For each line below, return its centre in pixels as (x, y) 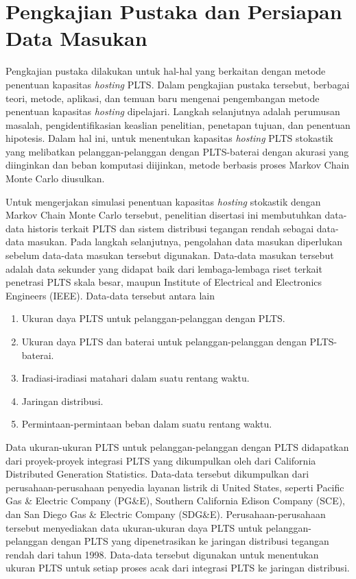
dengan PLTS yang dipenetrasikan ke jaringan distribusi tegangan (190, 541)
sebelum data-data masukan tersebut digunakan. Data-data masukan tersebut (170, 255)
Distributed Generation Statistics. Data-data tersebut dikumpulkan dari (157, 474)
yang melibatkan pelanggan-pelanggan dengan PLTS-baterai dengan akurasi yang (177, 151)
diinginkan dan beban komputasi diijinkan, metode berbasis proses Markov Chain (178, 165)
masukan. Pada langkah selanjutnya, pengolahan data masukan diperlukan (185, 242)
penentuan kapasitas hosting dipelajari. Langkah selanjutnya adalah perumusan (173, 111)
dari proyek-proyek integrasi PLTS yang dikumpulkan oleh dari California (161, 460)
